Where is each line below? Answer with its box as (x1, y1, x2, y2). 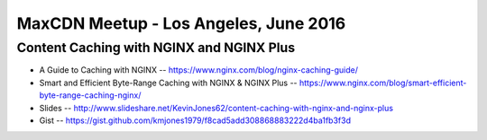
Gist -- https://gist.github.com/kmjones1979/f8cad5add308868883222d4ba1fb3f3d (39, 115, 352, 126)
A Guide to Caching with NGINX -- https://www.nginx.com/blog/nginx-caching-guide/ (39, 65, 359, 75)
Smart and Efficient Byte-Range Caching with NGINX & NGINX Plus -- (39, 77, 298, 88)
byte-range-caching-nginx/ (39, 90, 142, 101)
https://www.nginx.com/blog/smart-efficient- (299, 77, 467, 88)
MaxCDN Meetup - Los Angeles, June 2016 (16, 13, 346, 33)
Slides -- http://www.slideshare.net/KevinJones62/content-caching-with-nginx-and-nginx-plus (39, 102, 394, 113)
